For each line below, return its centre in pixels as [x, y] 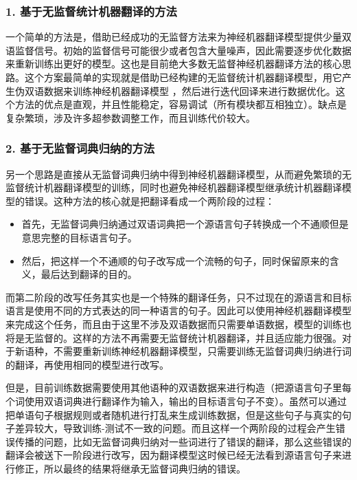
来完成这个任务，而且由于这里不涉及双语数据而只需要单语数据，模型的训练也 [178, 324]
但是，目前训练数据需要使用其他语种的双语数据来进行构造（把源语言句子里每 [178, 388]
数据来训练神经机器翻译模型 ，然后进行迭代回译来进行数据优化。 [189, 90]
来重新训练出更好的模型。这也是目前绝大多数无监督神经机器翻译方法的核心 [174, 64]
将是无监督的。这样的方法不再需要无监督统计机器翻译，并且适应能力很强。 [174, 337]
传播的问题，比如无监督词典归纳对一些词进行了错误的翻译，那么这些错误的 [183, 441]
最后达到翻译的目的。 [89, 274]
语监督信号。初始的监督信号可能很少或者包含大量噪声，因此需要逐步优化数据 [178, 50]
